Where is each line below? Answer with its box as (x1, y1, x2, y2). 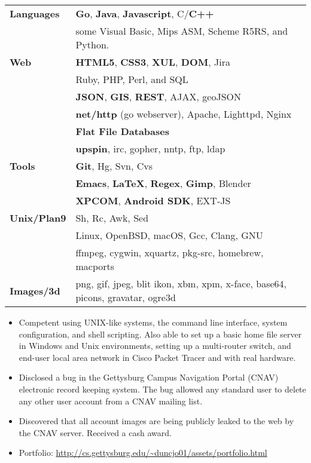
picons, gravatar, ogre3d (75, 290, 176, 304)
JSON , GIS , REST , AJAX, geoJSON (75, 90, 242, 103)
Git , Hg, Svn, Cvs (75, 159, 153, 173)
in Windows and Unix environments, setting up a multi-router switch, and (19, 339, 291, 352)
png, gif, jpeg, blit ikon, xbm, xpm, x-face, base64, (75, 277, 287, 290)
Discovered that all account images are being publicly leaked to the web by (19, 415, 294, 427)
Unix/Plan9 (10, 211, 66, 225)
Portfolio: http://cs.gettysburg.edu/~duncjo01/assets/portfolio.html (19, 446, 267, 459)
